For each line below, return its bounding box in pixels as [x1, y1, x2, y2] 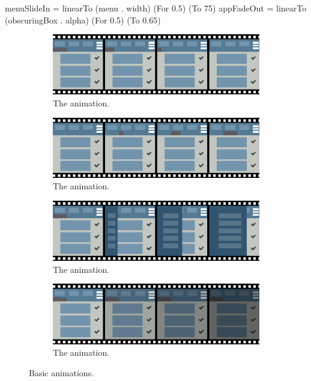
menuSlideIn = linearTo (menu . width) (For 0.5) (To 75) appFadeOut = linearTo [5, 2, 307, 14]
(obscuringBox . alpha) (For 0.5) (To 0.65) [5, 13, 161, 26]
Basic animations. [29, 366, 94, 379]
